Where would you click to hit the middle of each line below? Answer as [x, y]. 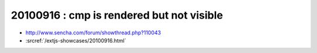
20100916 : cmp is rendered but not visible [117, 15]
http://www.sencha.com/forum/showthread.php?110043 [93, 33]
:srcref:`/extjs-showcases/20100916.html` [76, 40]
